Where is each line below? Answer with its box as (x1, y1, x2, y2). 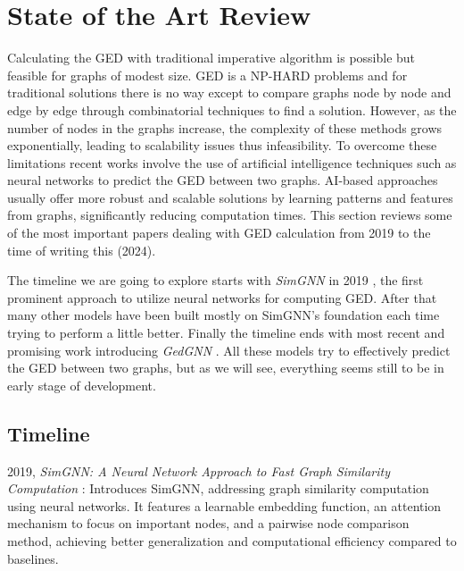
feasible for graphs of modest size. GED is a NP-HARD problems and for (7, 65, 408, 84)
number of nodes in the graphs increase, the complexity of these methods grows (7, 118, 443, 137)
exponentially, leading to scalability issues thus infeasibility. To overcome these (7, 136, 437, 155)
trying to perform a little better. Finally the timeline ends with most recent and (7, 323, 445, 342)
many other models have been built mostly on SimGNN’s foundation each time (7, 306, 440, 324)
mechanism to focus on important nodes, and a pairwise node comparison (7, 514, 410, 533)
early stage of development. (7, 375, 156, 394)
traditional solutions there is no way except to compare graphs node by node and (7, 83, 452, 102)
